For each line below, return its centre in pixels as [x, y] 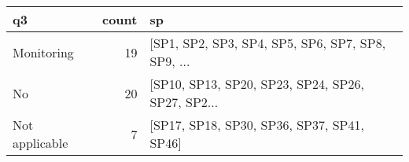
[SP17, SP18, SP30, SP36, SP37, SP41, [257, 125]
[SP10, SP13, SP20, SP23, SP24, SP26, [257, 84]
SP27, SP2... [184, 102]
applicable [41, 143]
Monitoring [43, 52]
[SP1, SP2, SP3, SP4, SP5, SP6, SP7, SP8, [268, 43]
